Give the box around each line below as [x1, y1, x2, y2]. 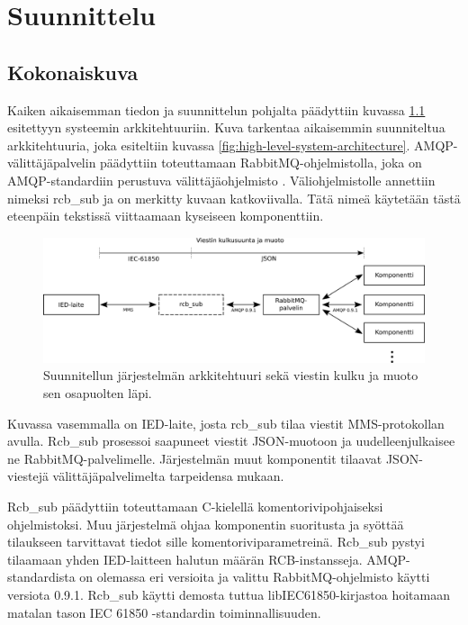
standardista [7, 567, 76, 586]
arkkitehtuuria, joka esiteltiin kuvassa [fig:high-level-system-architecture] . [7, 135, 410, 154]
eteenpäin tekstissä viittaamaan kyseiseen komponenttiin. [7, 206, 324, 225]
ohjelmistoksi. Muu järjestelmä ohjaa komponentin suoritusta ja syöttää [7, 514, 404, 533]
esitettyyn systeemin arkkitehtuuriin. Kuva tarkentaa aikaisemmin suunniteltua [7, 118, 445, 137]
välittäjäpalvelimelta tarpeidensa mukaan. [52, 466, 284, 485]
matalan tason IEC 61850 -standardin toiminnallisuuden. [7, 602, 321, 621]
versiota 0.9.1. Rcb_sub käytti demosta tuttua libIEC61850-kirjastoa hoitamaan [7, 584, 450, 603]
